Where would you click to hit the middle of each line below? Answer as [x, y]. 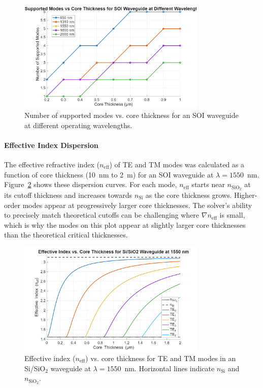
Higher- [245, 195]
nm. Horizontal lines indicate [170, 368]
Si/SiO [35, 368]
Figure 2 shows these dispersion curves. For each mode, [91, 184]
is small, [232, 215]
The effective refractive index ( [52, 164]
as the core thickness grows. [189, 195]
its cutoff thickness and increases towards [68, 195]
